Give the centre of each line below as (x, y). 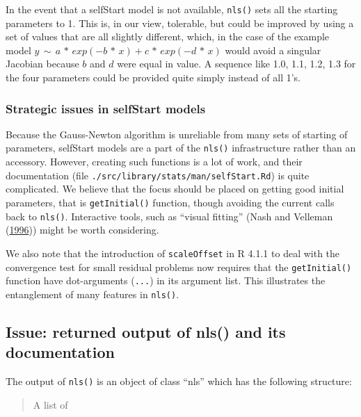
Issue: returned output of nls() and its (146, 331)
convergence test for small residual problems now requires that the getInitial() (179, 267)
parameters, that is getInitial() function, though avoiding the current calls (170, 202)
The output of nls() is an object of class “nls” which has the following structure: (179, 381)
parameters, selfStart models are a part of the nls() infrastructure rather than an (181, 148)
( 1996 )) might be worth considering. (82, 230)
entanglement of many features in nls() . (93, 294)
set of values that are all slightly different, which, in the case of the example (168, 36)
